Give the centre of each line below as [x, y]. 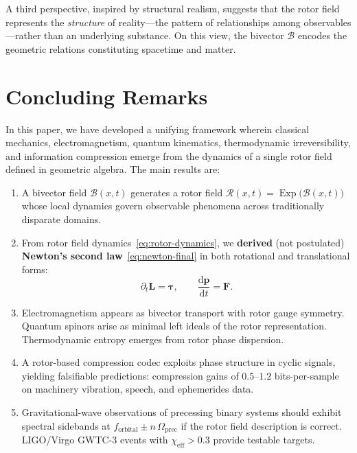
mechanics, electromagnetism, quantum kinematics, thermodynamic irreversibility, [178, 142]
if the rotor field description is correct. [261, 425]
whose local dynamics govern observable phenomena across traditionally [173, 206]
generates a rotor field [177, 192]
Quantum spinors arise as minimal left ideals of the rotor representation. [174, 326]
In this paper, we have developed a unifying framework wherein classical [158, 129]
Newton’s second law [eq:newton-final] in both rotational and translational [186, 256]
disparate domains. [61, 219]
